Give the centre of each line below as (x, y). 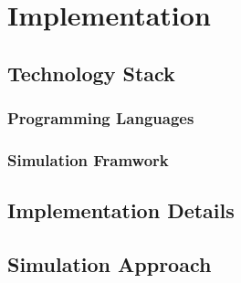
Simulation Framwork (88, 159)
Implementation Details (121, 210)
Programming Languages (101, 118)
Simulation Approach (110, 264)
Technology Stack (91, 73)
